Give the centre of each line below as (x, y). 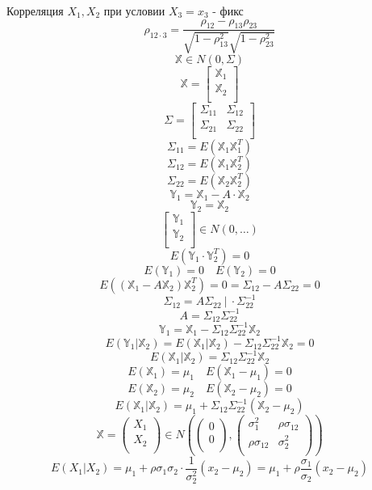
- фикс (228, 11)
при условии (134, 11)
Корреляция (35, 11)
